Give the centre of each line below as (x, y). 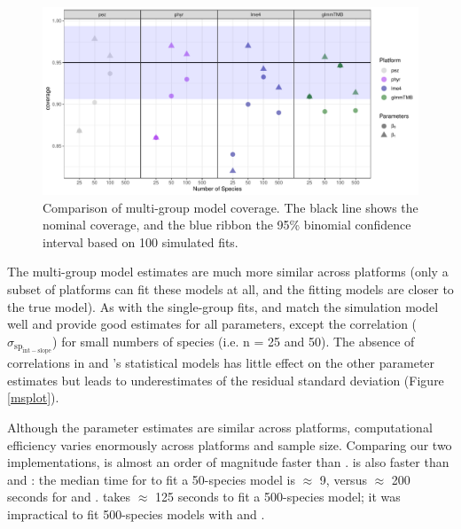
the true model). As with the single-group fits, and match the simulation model (223, 306)
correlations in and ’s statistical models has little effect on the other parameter (221, 363)
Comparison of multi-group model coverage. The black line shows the (230, 207)
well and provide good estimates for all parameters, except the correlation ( (212, 324)
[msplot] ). (33, 397)
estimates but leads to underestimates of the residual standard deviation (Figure (226, 380)
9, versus (343, 479)
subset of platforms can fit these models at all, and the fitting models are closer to (230, 288)
